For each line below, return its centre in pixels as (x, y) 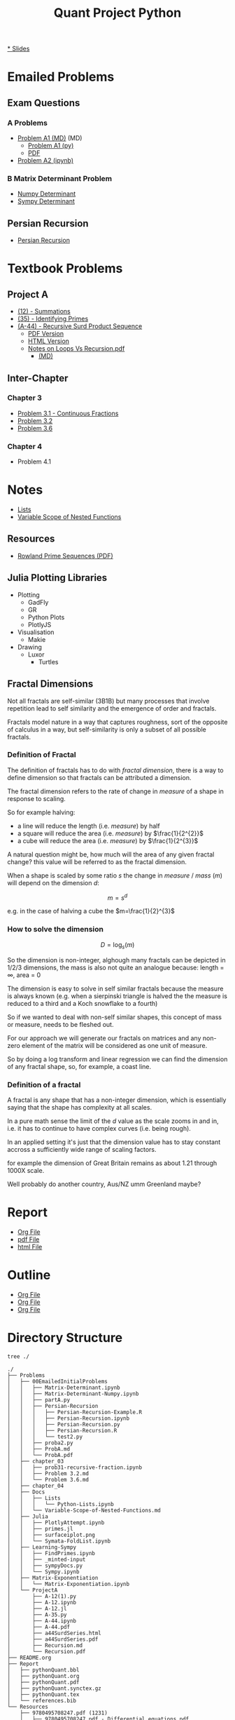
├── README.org (29, 1658)
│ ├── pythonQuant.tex (43, 1694)
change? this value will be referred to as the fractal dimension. (97, 861)
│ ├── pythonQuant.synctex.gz (54, 1688)
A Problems (27, 123)
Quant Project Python (117, 13)
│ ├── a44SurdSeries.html (54, 1633)
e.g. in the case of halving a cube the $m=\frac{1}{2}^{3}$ (91, 911)
